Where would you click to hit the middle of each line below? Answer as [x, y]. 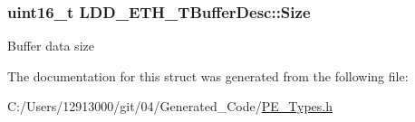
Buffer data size [51, 46]
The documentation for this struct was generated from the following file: [208, 75]
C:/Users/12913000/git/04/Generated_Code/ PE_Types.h [170, 106]
